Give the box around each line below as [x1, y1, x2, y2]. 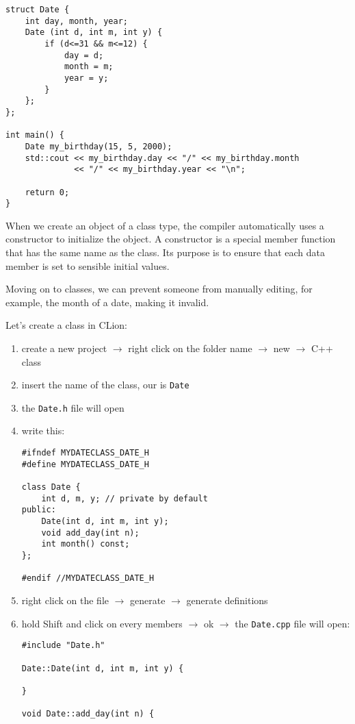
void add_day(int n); [41, 527, 140, 538]
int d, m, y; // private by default [41, 493, 208, 503]
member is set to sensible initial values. [5, 258, 170, 273]
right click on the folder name [128, 340, 252, 355]
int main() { [5, 130, 64, 140]
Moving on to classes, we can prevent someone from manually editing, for [5, 282, 313, 296]
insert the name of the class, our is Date [21, 377, 189, 392]
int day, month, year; [25, 16, 128, 26]
